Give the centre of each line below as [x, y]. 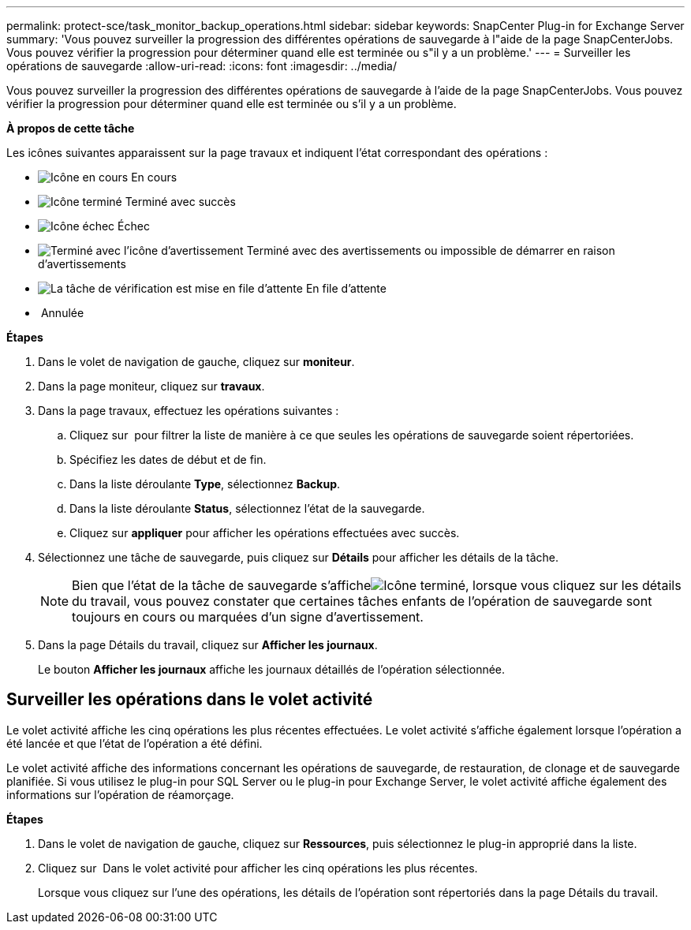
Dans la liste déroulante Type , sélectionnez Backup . [205, 484]
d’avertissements [82, 264]
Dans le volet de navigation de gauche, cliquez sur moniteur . [196, 362]
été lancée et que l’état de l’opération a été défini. [134, 743]
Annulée [62, 313]
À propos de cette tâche [71, 128]
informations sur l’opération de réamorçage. [120, 794]
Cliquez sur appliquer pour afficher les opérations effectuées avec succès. [265, 533]
